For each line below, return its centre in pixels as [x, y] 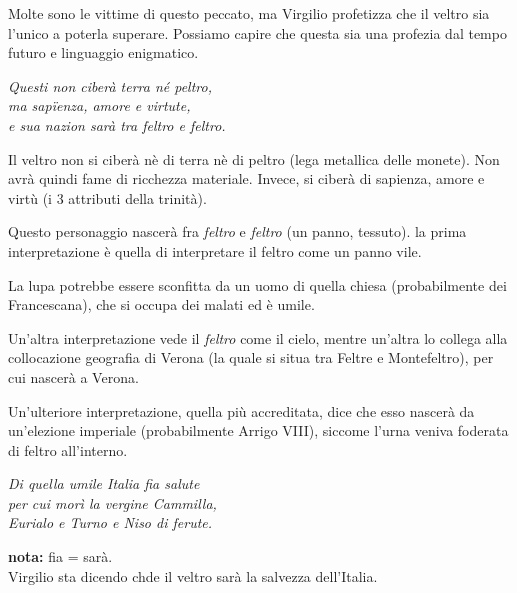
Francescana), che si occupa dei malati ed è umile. [161, 304]
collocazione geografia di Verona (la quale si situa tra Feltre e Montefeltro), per [251, 357]
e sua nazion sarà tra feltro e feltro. [117, 124]
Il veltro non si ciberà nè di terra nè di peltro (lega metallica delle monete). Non [254, 158]
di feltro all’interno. [68, 449]
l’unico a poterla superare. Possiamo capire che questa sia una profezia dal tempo [257, 32]
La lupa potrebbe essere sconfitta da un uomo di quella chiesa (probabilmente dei [257, 284]
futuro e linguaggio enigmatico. [103, 52]
